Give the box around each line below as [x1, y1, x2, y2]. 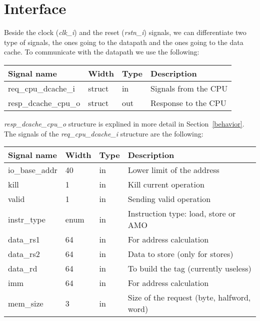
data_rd [8, 262, 37, 274]
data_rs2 [8, 248, 40, 260]
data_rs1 [8, 233, 40, 245]
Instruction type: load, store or [127, 207, 236, 219]
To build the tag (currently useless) [127, 262, 251, 274]
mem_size [8, 297, 43, 309]
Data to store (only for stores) [127, 248, 233, 260]
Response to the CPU [150, 96, 226, 108]
